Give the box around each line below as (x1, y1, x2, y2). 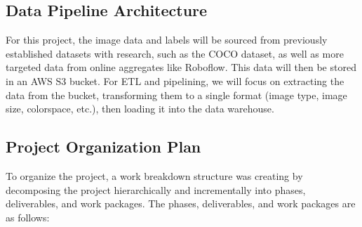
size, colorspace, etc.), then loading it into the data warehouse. (6, 101, 274, 116)
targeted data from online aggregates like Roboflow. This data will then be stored (6, 60, 356, 74)
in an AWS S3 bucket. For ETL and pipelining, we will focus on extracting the (6, 73, 344, 88)
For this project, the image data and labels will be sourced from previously (6, 32, 328, 47)
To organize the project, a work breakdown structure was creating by (6, 168, 303, 183)
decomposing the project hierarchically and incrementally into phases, (6, 182, 306, 197)
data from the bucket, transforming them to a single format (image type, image (6, 87, 347, 102)
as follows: (6, 209, 50, 224)
